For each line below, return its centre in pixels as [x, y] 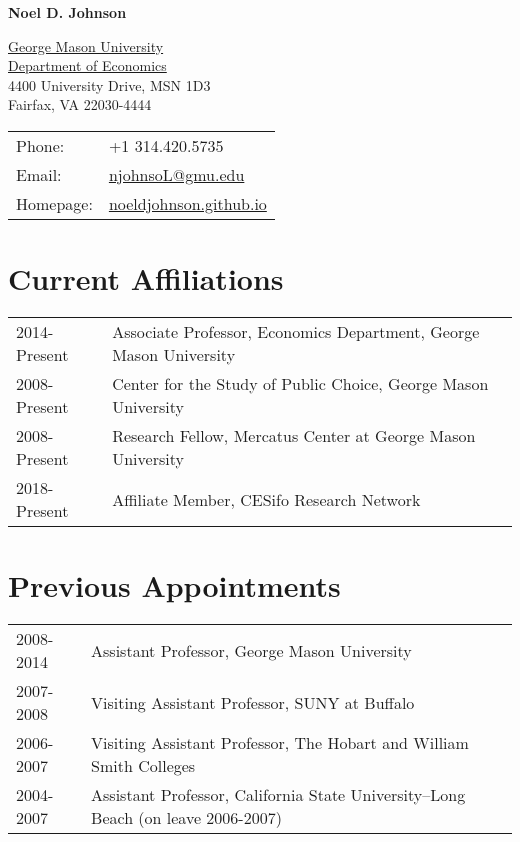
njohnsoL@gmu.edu [176, 174]
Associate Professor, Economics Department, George [296, 332]
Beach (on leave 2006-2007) [186, 818]
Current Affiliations [146, 278]
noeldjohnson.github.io [187, 203]
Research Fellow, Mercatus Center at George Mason [294, 436]
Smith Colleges [143, 766]
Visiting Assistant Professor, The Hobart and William [280, 743]
